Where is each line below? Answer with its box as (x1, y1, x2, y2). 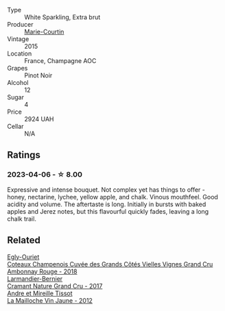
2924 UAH (24, 115, 54, 123)
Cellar (7, 123, 24, 130)
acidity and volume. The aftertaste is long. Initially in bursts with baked (7, 200, 206, 208)
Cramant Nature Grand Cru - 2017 (7, 282, 103, 290)
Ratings (7, 149, 41, 161)
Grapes (7, 64, 28, 72)
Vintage (7, 35, 29, 43)
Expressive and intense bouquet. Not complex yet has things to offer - (7, 185, 206, 194)
